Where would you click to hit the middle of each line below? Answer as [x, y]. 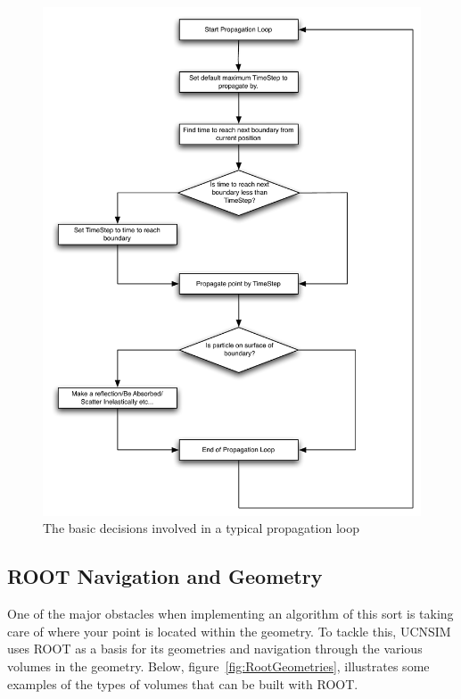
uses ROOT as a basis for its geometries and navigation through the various [215, 649]
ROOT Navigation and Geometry [165, 576]
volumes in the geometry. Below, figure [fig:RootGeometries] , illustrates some [218, 666]
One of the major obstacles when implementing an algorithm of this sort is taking [230, 614]
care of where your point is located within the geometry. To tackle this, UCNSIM [229, 631]
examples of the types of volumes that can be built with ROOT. [183, 683]
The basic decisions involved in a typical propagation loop [201, 528]
